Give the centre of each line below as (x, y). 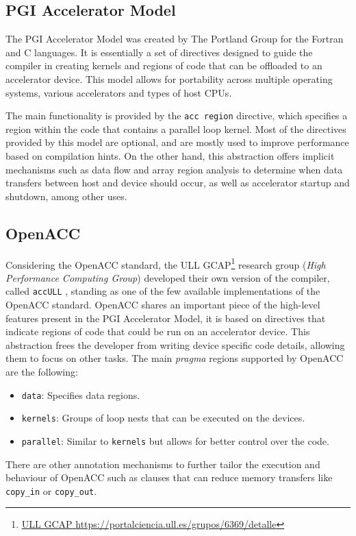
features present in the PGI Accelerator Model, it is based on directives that (166, 318)
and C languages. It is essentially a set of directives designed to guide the (159, 52)
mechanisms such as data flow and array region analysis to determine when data (174, 169)
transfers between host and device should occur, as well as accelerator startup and (178, 183)
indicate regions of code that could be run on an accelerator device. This (158, 331)
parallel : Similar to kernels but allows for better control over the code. (175, 440)
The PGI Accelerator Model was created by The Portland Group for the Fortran (175, 39)
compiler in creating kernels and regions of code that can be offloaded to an (164, 65)
